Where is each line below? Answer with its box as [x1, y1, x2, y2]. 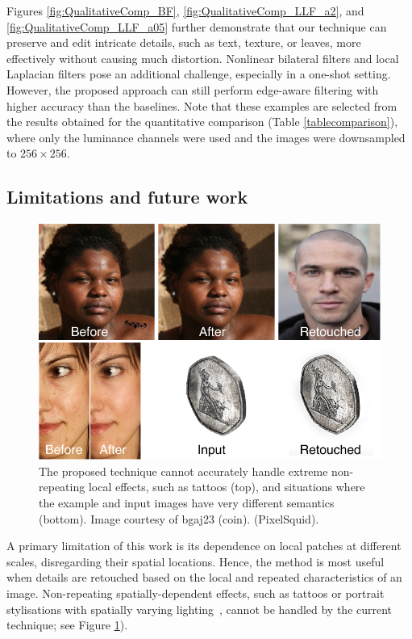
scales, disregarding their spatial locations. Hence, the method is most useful [6, 553, 385, 570]
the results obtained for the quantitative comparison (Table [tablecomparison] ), [6, 113, 398, 130]
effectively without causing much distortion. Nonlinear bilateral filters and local [6, 49, 399, 66]
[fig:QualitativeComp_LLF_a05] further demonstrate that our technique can [6, 18, 387, 35]
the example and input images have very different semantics [39, 494, 335, 511]
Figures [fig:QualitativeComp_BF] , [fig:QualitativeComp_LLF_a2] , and [6, 2, 364, 19]
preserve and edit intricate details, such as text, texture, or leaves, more [6, 34, 361, 51]
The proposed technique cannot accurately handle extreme [39, 462, 328, 479]
